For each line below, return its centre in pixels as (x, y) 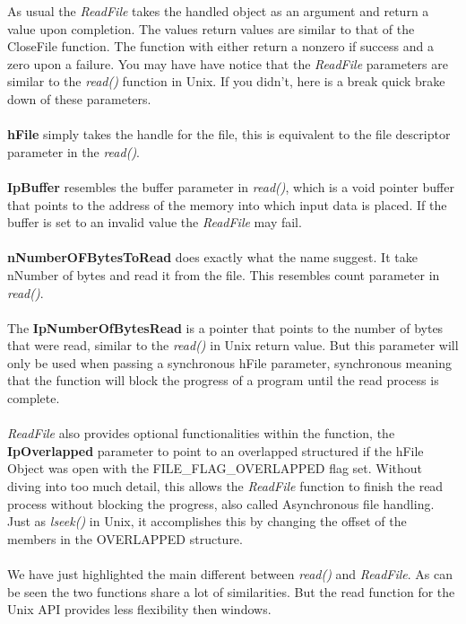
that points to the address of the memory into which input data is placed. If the (227, 204)
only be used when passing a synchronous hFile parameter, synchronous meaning (229, 362)
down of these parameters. (79, 98)
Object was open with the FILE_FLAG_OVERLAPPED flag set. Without (215, 468)
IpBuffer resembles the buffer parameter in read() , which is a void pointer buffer (231, 186)
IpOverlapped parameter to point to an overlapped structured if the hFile (216, 450)
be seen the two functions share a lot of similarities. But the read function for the (231, 591)
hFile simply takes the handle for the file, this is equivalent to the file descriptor (229, 134)
